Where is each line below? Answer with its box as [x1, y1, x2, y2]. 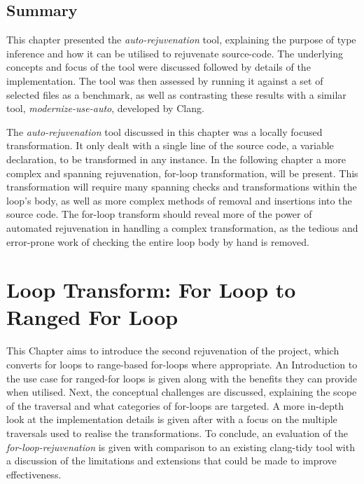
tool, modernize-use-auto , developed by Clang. [6, 101, 204, 116]
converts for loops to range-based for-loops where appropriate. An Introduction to [6, 357, 358, 372]
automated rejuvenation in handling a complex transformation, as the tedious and [6, 220, 358, 235]
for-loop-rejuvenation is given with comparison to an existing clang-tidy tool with [6, 439, 355, 454]
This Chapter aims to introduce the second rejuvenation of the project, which [6, 343, 339, 358]
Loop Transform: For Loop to [6, 275, 296, 304]
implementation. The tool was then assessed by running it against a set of [6, 73, 323, 88]
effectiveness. [6, 466, 62, 481]
